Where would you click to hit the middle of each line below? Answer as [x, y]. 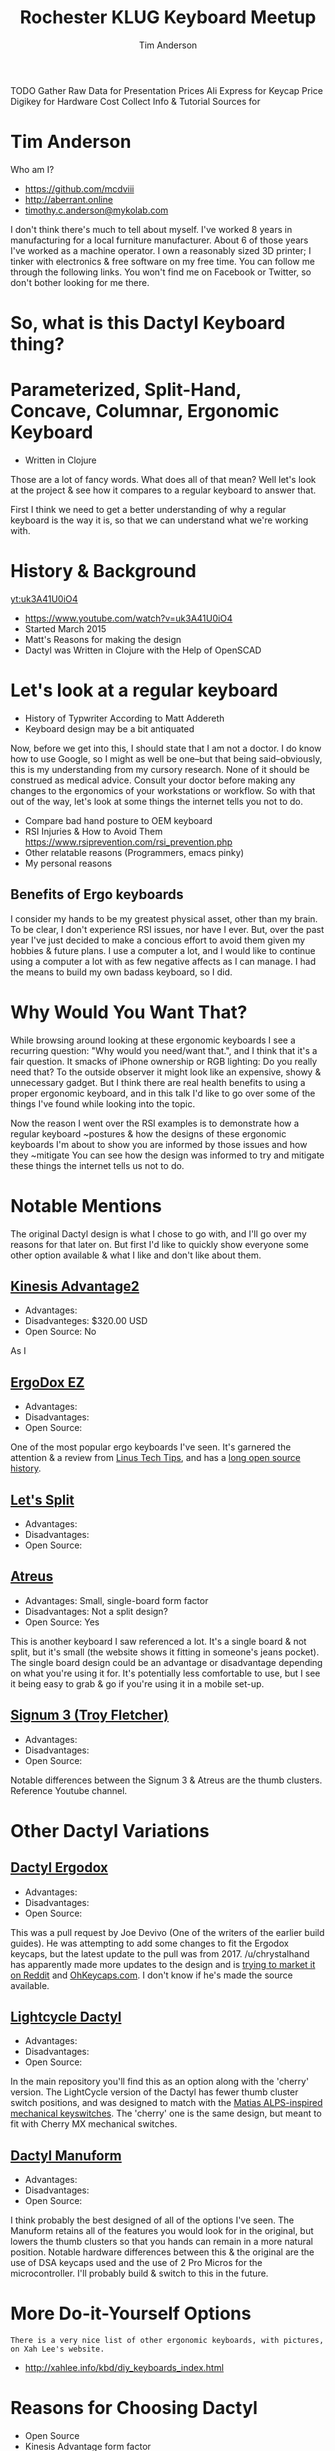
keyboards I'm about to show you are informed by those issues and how [159, 1144]
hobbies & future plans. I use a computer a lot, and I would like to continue [163, 950]
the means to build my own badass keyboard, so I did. [121, 972]
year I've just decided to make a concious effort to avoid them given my [158, 940]
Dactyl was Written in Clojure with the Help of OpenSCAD [143, 650]
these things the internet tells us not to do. [97, 1165]
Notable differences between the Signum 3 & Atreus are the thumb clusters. [166, 1780]
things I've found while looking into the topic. [103, 1103]
